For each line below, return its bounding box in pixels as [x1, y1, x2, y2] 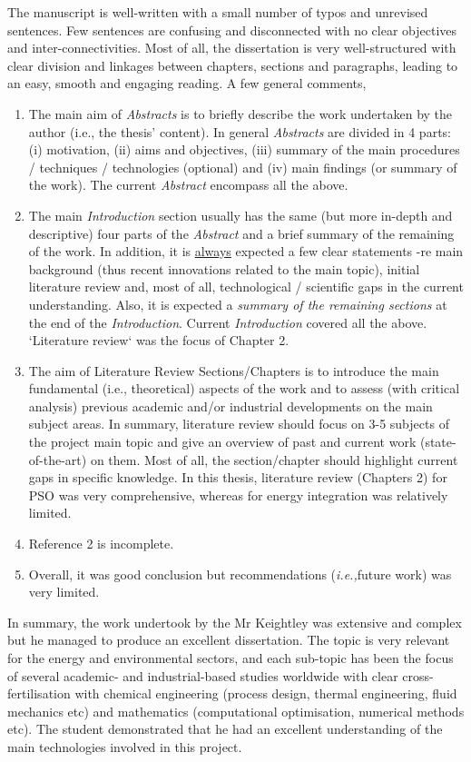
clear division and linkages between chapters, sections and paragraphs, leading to [7, 55, 458, 74]
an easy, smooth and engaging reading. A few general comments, [7, 74, 367, 93]
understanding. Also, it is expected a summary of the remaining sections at [28, 294, 447, 313]
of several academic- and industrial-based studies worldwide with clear [7, 666, 398, 685]
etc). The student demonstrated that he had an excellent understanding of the [7, 719, 443, 738]
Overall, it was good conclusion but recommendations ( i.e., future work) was [28, 564, 452, 583]
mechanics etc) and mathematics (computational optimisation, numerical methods [7, 701, 465, 720]
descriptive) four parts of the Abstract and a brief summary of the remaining [28, 223, 455, 242]
